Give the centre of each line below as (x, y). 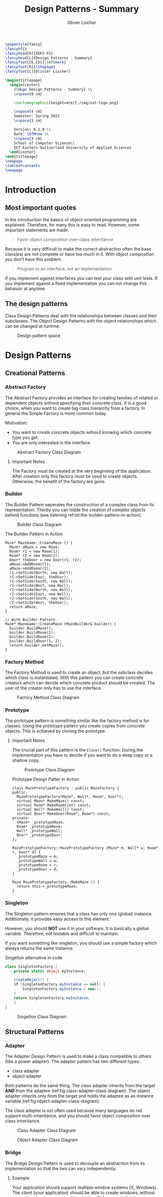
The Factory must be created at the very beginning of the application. (82, 471)
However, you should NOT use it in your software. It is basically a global (77, 928)
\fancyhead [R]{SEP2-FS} (29, 53)
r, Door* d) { (26, 852)
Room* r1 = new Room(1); (35, 551)
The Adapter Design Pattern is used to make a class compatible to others (78, 1056)
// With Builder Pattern (30, 619)
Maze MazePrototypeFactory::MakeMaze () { (56, 882)
